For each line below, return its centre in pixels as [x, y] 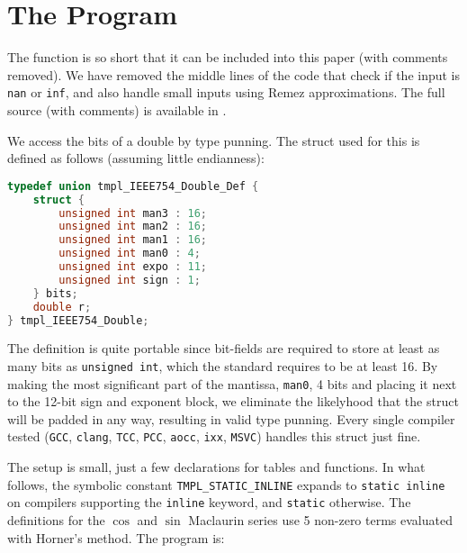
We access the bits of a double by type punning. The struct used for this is [214, 140]
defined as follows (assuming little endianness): [136, 158]
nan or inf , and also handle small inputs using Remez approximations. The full [226, 92]
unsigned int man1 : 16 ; [133, 240]
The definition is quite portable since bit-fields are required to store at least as [224, 348]
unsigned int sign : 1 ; [130, 280]
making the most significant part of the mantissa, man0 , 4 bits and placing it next [232, 383]
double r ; [62, 307]
